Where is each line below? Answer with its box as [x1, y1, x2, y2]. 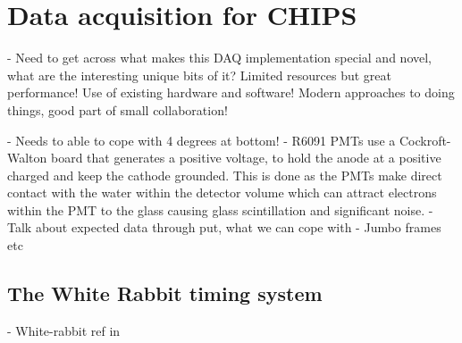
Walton [7, 148, 47, 167]
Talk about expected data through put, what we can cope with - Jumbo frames [7, 218, 441, 237]
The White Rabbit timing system [7, 280, 323, 307]
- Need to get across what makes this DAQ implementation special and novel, [7, 48, 432, 67]
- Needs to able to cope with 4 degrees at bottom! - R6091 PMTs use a [7, 130, 396, 149]
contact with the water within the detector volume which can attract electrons [7, 183, 437, 202]
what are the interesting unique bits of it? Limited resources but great [7, 65, 392, 84]
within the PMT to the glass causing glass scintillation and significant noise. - [7, 200, 433, 219]
